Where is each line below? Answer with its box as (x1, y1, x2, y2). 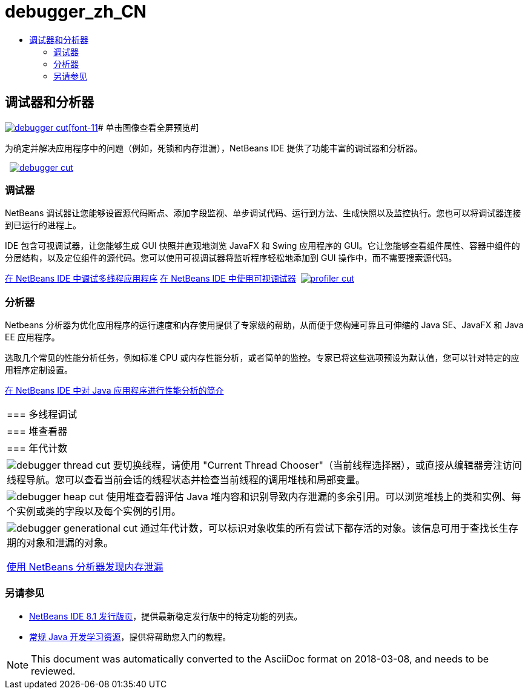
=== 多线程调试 (7, 408, 78, 421)
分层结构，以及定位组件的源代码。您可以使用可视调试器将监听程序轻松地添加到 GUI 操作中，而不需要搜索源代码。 (5, 253, 457, 263)
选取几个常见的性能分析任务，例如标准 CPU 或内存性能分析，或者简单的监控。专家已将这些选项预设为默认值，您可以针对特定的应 (5, 352, 520, 363)
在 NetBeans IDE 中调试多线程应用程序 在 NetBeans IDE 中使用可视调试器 (5, 273, 296, 284)
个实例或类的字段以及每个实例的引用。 (7, 505, 182, 518)
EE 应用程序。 (5, 332, 60, 343)
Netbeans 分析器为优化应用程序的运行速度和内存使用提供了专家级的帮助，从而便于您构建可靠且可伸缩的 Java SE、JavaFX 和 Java (5, 320, 524, 331)
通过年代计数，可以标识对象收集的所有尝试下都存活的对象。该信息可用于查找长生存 (140, 522, 518, 535)
